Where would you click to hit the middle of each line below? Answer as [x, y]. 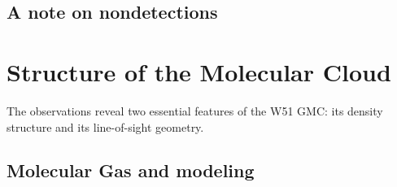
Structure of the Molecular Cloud [199, 71]
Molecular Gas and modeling [131, 170]
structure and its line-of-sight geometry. [105, 126]
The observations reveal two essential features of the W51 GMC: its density [195, 110]
